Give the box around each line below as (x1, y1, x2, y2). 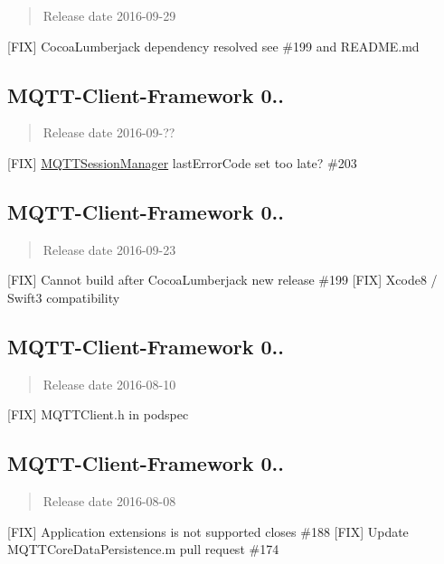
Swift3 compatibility (7, 287, 120, 306)
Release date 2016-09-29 (43, 6, 176, 24)
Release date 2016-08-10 (43, 374, 176, 393)
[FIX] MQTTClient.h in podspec (7, 405, 189, 424)
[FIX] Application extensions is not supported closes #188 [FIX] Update (7, 522, 409, 540)
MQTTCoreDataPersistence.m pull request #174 (7, 540, 279, 559)
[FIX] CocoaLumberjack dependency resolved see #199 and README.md (7, 36, 420, 55)
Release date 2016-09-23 (43, 240, 176, 258)
